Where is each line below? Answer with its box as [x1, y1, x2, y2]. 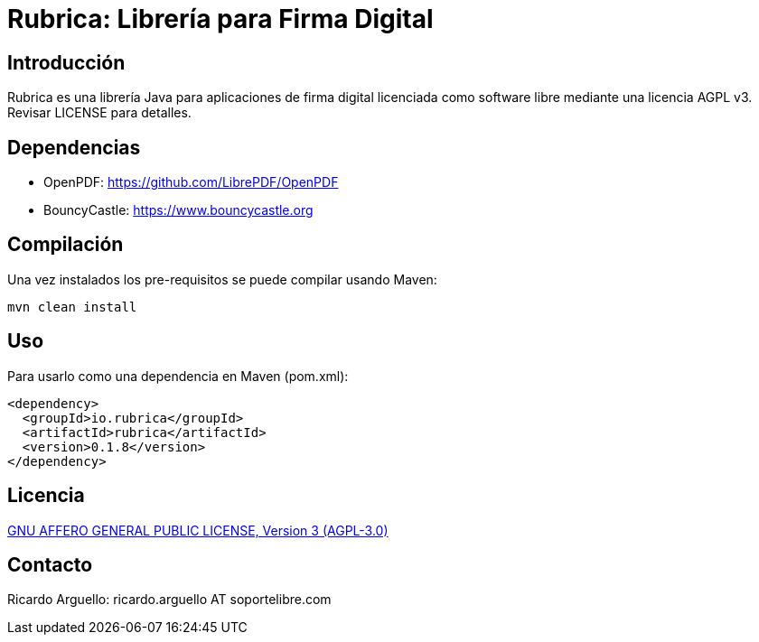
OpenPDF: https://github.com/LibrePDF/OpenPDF [43, 174, 339, 191]
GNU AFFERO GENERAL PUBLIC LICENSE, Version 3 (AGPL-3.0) [7, 522, 389, 538]
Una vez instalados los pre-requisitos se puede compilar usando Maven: [7, 271, 437, 287]
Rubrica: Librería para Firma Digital [7, 4, 434, 34]
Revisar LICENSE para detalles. [7, 105, 192, 121]
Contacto [7, 553, 93, 576]
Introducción [7, 51, 126, 74]
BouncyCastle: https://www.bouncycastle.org [43, 202, 314, 219]
